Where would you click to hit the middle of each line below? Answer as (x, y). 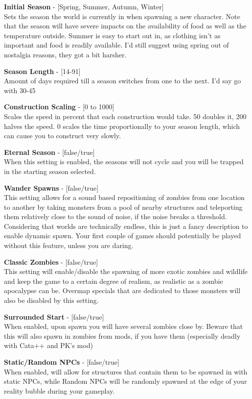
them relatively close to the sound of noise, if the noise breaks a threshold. (115, 216)
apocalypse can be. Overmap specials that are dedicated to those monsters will (122, 290)
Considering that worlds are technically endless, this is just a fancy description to (126, 226)
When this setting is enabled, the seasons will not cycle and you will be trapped (124, 162)
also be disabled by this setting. (51, 300)
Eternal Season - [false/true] (49, 152)
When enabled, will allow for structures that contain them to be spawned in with (126, 371)
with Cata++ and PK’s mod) (48, 345)
